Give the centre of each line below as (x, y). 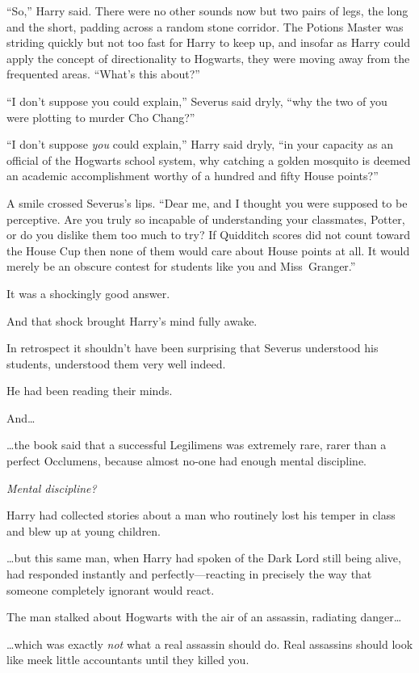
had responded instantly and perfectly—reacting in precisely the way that (189, 574)
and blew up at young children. (84, 530)
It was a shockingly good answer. (88, 293)
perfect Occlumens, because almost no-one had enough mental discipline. (186, 461)
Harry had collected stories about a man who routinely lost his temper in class (201, 515)
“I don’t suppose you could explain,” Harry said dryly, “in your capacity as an (200, 144)
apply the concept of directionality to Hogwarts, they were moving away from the (208, 58)
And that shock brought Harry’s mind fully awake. (132, 320)
